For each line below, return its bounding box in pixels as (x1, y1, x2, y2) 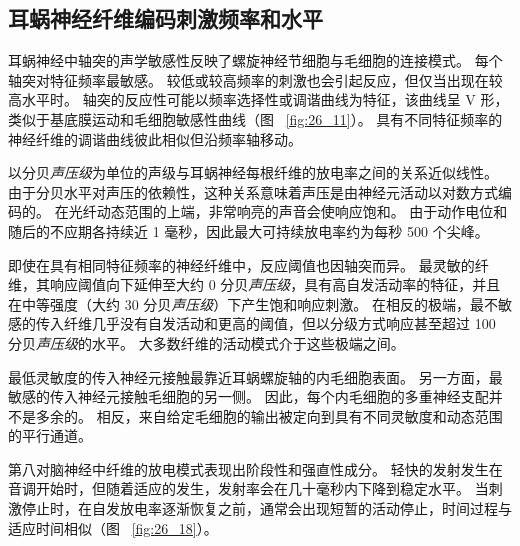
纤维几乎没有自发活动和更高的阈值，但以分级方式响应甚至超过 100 (63, 313, 496, 334)
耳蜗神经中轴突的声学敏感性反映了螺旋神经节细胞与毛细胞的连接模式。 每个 (8, 50, 503, 71)
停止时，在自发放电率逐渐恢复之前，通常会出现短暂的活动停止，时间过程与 (21, 498, 512, 519)
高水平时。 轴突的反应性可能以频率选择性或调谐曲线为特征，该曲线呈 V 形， (8, 89, 509, 110)
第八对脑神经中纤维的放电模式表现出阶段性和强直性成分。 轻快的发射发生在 (8, 458, 503, 479)
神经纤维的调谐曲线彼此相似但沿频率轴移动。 (8, 128, 302, 149)
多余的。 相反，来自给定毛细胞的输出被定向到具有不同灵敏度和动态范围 (35, 405, 503, 426)
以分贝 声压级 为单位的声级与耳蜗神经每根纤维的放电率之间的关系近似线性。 (8, 162, 498, 183)
